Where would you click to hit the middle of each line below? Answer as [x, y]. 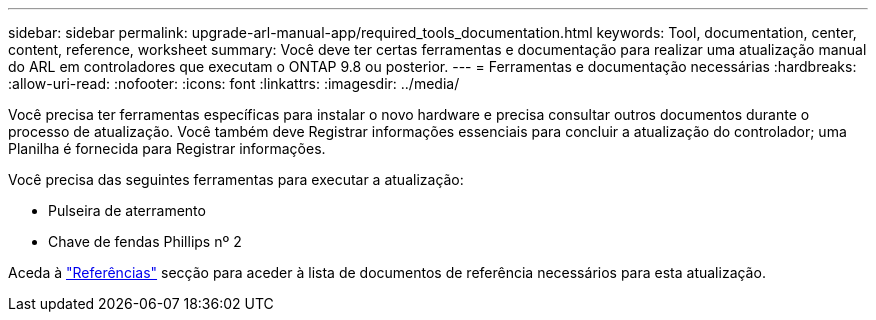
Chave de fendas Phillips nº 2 [145, 241]
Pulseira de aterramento [127, 210]
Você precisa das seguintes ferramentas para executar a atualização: [236, 179]
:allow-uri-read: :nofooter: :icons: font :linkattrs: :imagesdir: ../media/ [234, 83]
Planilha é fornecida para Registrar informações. [167, 148]
